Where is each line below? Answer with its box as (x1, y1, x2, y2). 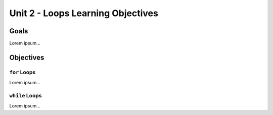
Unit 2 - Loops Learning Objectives (9, 8, 159, 19)
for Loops (9, 69, 36, 76)
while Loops (9, 92, 42, 99)
